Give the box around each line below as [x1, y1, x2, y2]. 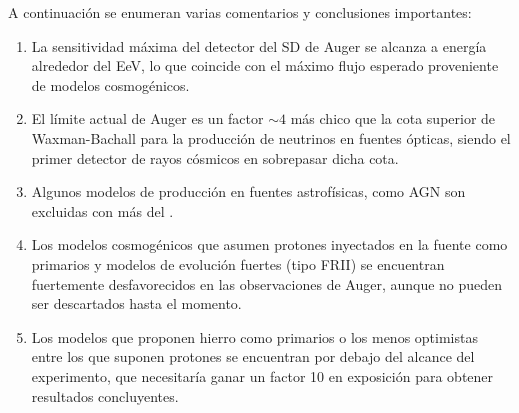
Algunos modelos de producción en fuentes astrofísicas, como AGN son [31, 181, 466, 202]
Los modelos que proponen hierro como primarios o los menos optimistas [31, 326, 478, 347]
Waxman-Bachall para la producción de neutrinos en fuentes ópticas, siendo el [31, 127, 511, 148]
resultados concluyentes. [31, 385, 179, 406]
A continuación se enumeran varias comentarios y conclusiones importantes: [8, 2, 472, 22]
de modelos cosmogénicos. [31, 74, 190, 95]
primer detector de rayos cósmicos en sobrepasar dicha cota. [31, 147, 399, 168]
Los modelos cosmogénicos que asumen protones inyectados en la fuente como [31, 234, 508, 255]
